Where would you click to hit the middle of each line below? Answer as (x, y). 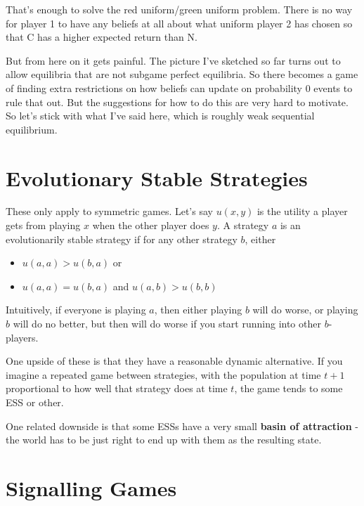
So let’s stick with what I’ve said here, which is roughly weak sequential (160, 116)
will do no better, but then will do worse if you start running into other (167, 324)
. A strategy (243, 225)
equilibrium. (32, 129)
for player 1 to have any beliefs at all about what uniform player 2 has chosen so (179, 23)
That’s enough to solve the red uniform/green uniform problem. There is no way (179, 9)
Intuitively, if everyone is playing (76, 310)
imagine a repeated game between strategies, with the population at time (163, 374)
